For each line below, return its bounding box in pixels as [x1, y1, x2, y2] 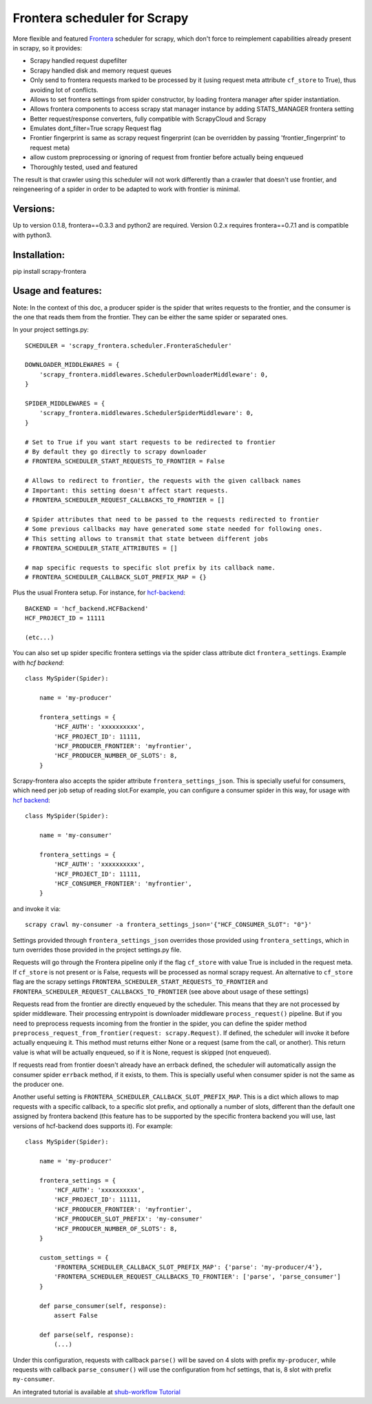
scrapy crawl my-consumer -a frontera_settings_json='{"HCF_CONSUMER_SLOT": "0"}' [25, 921, 312, 929]
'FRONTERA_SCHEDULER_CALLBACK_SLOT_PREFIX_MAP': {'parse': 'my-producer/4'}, [54, 1263, 323, 1272]
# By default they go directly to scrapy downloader [25, 448, 207, 455]
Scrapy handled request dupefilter [30, 57, 127, 65]
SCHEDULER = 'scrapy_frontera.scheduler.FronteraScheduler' [25, 341, 232, 350]
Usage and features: [12, 285, 103, 297]
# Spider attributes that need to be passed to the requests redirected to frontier [25, 515, 320, 523]
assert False [54, 1312, 98, 1320]
